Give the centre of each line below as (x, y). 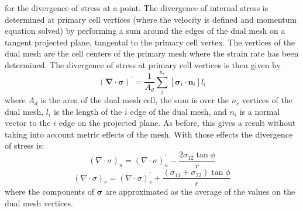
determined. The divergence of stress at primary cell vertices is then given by (143, 64)
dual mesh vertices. (39, 203)
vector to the (28, 123)
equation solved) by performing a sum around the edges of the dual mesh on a (145, 31)
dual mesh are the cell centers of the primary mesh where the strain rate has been (152, 53)
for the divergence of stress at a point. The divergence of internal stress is (137, 8)
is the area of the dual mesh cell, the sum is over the (135, 100)
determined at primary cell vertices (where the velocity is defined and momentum (151, 19)
